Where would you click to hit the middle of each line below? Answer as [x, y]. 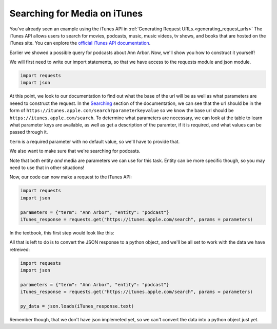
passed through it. [29, 132]
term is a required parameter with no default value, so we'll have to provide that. [95, 141]
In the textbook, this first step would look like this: [62, 233]
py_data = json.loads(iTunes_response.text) [77, 306]
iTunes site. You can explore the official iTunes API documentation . [80, 43]
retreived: [20, 249]
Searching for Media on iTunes [76, 13]
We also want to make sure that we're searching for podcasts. [75, 151]
